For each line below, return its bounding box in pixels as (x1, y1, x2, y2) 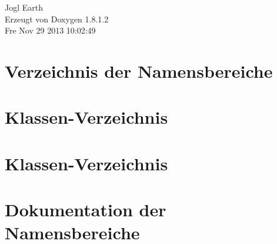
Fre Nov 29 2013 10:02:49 (5, 24, 96, 37)
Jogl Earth (5, 1, 44, 13)
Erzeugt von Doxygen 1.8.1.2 (5, 12, 109, 25)
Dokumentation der (5, 197, 166, 222)
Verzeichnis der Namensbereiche (5, 58, 273, 83)
